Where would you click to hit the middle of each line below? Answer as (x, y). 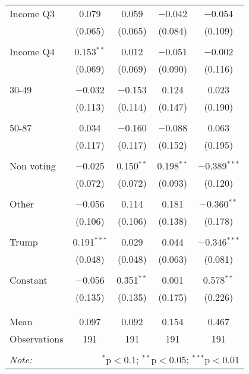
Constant (29, 280)
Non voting (33, 166)
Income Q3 (32, 13)
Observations (37, 339)
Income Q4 (32, 51)
